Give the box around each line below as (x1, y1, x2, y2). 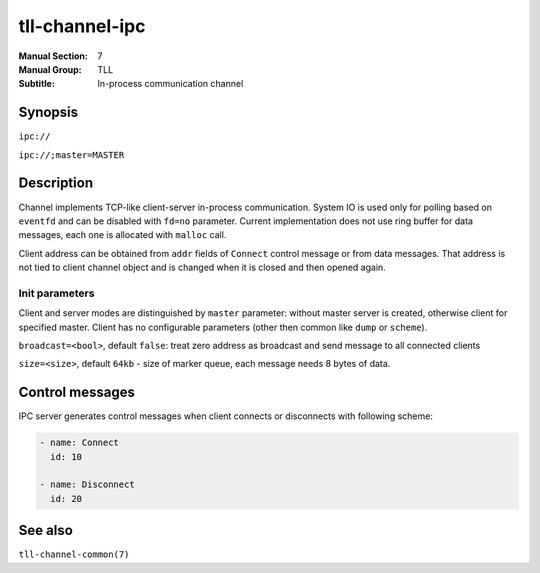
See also (18, 522, 74, 539)
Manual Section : (18, 50, 89, 62)
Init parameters (18, 286, 95, 300)
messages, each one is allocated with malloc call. (18, 229, 227, 241)
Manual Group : (18, 63, 82, 75)
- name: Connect (39, 437, 120, 449)
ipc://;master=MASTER (18, 149, 125, 160)
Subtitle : (18, 78, 55, 90)
